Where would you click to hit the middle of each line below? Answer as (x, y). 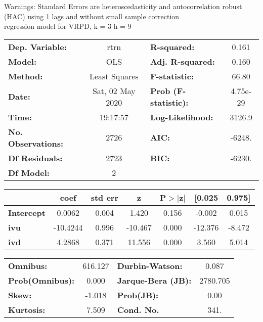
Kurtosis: (27, 309)
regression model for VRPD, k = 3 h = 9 (68, 26)
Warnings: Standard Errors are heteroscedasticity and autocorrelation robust (123, 6)
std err (104, 197)
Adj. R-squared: (182, 61)
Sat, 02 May (114, 90)
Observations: (36, 143)
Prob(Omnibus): (41, 280)
